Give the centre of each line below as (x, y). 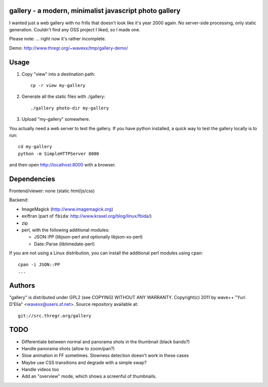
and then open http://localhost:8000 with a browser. (63, 165)
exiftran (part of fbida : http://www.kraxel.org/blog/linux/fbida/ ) (87, 216)
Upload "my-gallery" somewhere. (56, 119)
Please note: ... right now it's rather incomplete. (58, 39)
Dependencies (32, 179)
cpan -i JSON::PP (39, 264)
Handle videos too (40, 370)
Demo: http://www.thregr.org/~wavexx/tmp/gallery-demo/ (69, 48)
